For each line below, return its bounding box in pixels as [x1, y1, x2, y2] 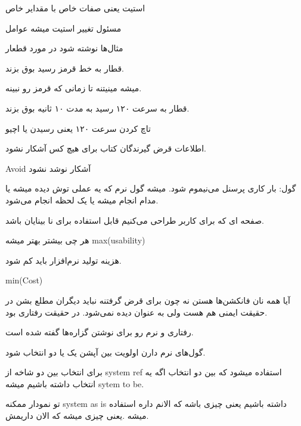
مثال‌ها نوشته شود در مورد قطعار [5, 42, 123, 54]
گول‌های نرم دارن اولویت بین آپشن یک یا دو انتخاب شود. [5, 345, 206, 358]
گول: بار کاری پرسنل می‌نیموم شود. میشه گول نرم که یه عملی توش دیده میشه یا [5, 182, 296, 195]
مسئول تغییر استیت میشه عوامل [5, 21, 122, 34]
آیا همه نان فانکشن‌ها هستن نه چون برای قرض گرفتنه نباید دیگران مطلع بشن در [5, 294, 290, 306]
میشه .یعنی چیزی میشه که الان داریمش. [5, 409, 149, 422]
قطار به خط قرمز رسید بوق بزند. [5, 61, 124, 74]
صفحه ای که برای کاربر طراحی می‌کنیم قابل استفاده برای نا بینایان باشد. [5, 214, 264, 226]
